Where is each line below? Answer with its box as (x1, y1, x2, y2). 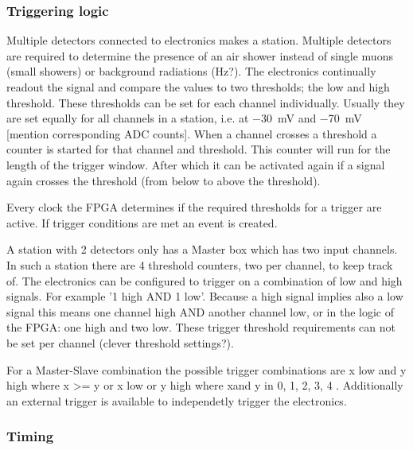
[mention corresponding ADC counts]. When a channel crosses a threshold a (6, 125, 377, 142)
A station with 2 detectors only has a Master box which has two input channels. (6, 241, 398, 258)
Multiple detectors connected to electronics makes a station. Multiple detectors (6, 32, 392, 48)
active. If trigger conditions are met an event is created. (6, 214, 278, 231)
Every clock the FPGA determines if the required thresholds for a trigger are (6, 199, 382, 215)
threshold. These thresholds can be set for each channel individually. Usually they (6, 94, 405, 111)
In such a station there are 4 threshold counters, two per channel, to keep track (6, 256, 393, 273)
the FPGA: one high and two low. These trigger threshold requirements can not (6, 319, 395, 336)
